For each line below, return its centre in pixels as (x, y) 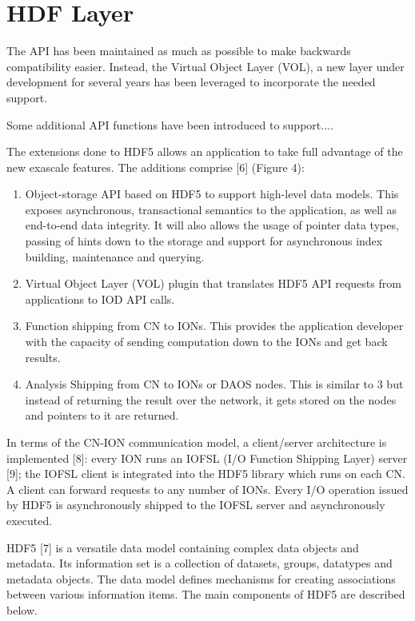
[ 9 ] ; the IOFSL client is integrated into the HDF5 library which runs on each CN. (206, 474)
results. (43, 357)
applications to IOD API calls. (100, 299)
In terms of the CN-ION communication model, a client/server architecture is (197, 442)
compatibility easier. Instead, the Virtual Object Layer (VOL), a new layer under (206, 66)
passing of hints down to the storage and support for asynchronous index (204, 241)
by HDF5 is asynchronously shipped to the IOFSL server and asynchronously (196, 505)
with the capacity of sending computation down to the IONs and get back (206, 342)
